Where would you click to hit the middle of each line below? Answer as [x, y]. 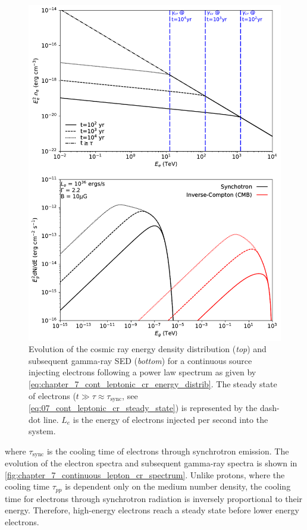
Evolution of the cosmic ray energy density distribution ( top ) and [148, 349]
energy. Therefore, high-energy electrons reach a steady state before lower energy [152, 510]
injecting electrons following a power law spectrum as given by [142, 372]
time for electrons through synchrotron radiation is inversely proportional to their [154, 498]
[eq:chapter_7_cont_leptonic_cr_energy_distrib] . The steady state [153, 383]
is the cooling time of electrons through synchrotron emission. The [168, 451]
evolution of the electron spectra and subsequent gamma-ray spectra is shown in [151, 463]
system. [42, 431]
